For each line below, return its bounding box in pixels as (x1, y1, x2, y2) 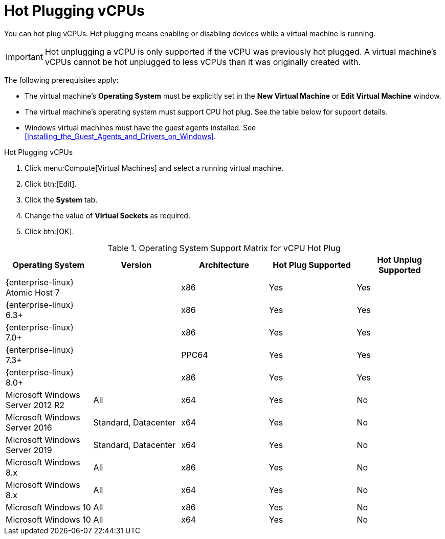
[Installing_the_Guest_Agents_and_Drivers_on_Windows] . (25, 131, 216, 141)
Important (6, 51, 43, 62)
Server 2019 (6, 444, 52, 455)
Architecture (199, 259, 249, 270)
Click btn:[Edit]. (25, 179, 77, 188)
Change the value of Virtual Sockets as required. (25, 211, 190, 220)
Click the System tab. (25, 195, 98, 204)
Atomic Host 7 (6, 287, 60, 298)
